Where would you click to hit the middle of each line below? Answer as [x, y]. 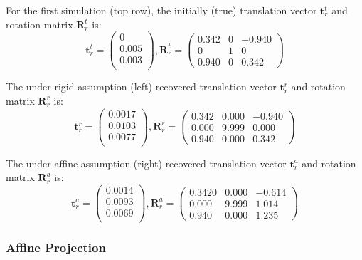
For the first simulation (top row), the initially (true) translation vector [161, 10]
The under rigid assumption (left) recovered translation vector [141, 87]
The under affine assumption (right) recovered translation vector [146, 163]
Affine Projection [56, 248]
